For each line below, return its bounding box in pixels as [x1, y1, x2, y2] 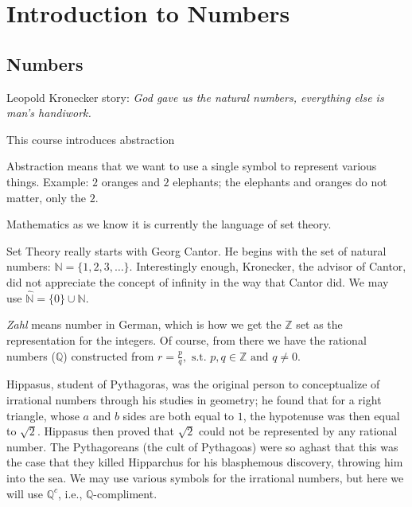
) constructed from [63, 347, 154, 364]
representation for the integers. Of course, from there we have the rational [6, 331, 367, 348]
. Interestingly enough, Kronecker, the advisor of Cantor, [129, 258, 406, 275]
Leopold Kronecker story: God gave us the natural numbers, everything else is [6, 88, 384, 105]
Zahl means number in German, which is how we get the [6, 316, 282, 333]
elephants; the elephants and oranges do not [173, 173, 387, 189]
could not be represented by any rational [199, 423, 398, 439]
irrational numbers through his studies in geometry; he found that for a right [6, 391, 382, 408]
